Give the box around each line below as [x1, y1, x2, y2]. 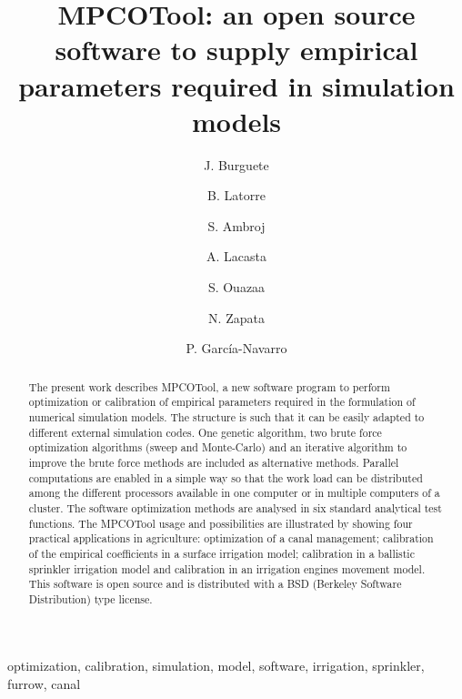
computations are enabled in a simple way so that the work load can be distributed [28, 470, 423, 485]
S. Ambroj [207, 216, 266, 235]
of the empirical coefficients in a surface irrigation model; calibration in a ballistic [28, 545, 415, 561]
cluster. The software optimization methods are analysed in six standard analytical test [28, 500, 442, 515]
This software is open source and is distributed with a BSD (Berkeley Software [28, 576, 402, 592]
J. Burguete [204, 155, 269, 174]
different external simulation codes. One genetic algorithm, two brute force [28, 424, 382, 440]
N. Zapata [208, 308, 265, 327]
